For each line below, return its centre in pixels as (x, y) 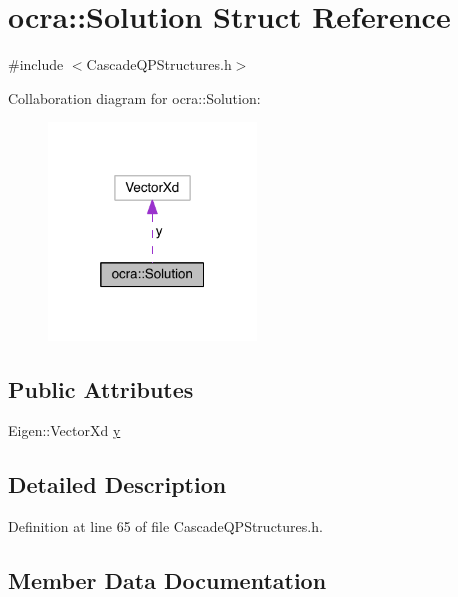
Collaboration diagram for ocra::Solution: (134, 97)
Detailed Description (117, 484)
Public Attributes (101, 388)
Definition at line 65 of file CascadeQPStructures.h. (165, 526)
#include (36, 64)
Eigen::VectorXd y (64, 430)
